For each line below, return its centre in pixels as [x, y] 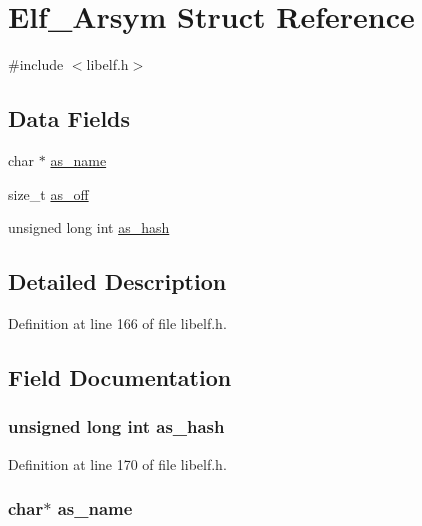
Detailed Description [117, 281]
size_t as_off [48, 193]
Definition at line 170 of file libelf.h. [117, 463]
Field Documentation [120, 376]
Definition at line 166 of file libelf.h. [117, 322]
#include [36, 64]
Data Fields [69, 118]
